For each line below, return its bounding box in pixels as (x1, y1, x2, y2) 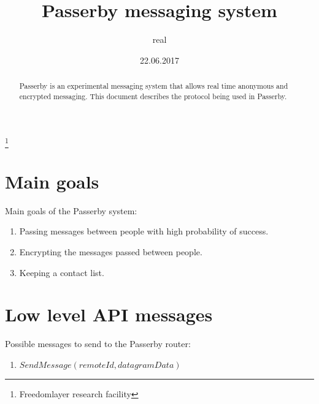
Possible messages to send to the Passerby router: (5, 337, 191, 350)
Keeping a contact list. (19, 266, 104, 279)
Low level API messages (5, 302, 213, 327)
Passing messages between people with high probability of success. (19, 225, 269, 238)
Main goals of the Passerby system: (5, 204, 137, 217)
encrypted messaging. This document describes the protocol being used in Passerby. (19, 91, 287, 101)
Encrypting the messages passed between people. (19, 245, 202, 258)
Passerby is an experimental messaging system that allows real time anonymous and (19, 81, 288, 91)
